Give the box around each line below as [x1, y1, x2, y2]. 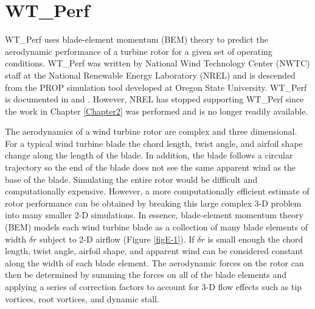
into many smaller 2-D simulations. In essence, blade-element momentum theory [5, 208, 303, 221]
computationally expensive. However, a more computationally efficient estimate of [5, 185, 310, 197]
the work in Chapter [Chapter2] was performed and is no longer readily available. [5, 104, 308, 117]
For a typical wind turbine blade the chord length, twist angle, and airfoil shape [5, 137, 303, 149]
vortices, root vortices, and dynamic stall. [5, 292, 159, 305]
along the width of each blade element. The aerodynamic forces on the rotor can [5, 256, 304, 269]
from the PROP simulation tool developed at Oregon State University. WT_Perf [5, 80, 307, 93]
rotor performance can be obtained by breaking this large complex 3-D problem [5, 196, 302, 209]
